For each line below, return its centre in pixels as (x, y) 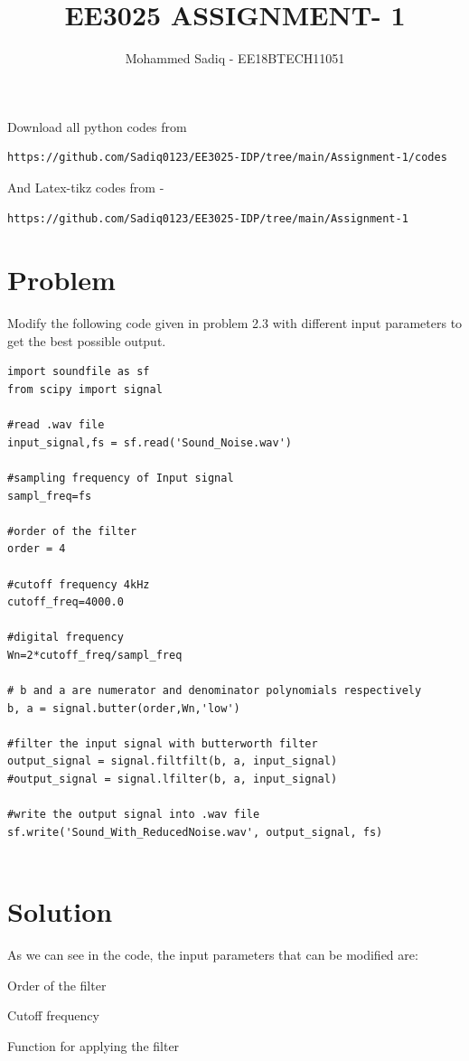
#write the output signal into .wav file (134, 815)
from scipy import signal (85, 390)
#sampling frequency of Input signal (121, 478)
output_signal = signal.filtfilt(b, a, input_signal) (173, 761)
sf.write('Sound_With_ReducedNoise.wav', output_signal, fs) (195, 832)
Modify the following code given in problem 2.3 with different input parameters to (235, 323)
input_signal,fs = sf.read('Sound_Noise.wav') (150, 442)
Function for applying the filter (94, 1045)
